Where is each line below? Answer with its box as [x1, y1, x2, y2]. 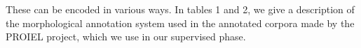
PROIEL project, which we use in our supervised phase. [6, 29, 246, 44]
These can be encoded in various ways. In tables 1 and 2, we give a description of [6, 2, 355, 16]
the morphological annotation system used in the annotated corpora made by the [6, 15, 355, 30]
